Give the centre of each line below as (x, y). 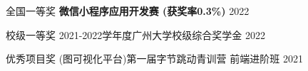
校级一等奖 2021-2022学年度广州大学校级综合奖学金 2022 (136, 34)
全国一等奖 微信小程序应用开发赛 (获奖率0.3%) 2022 (128, 11)
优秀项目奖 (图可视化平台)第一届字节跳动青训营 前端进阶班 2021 (154, 59)
